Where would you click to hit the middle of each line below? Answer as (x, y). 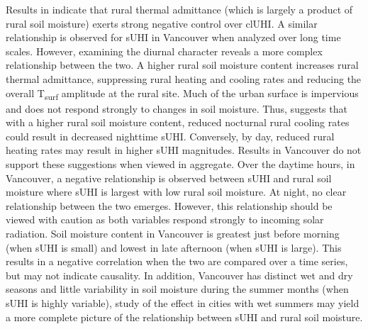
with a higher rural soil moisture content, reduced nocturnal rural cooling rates (178, 122)
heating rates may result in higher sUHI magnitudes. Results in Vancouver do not (184, 150)
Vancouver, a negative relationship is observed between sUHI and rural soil (169, 178)
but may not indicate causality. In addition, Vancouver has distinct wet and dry (179, 275)
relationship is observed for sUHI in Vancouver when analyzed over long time (173, 37)
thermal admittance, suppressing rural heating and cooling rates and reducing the (184, 78)
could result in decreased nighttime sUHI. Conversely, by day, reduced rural (170, 136)
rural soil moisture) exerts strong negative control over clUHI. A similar (162, 23)
